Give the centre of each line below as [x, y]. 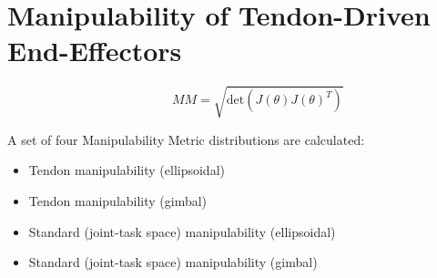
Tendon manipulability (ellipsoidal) [127, 170]
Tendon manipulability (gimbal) [118, 201]
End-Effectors [95, 51]
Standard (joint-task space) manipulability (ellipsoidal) [182, 231]
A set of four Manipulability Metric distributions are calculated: [186, 139]
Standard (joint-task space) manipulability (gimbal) [173, 262]
